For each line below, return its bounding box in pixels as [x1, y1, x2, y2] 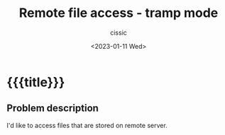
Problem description [6, 102, 99, 115]
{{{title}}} [6, 74, 65, 90]
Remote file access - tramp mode [18, 5, 219, 21]
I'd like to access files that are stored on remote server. [6, 121, 168, 129]
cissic [110, 28, 127, 37]
